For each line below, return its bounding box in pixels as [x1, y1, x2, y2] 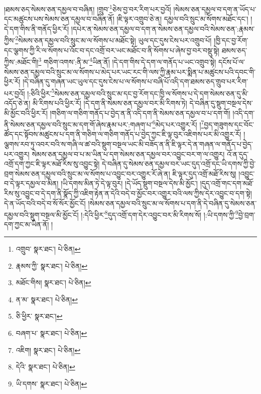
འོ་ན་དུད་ [227, 148, 249, 159]
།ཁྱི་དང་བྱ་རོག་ [214, 35, 248, 46]
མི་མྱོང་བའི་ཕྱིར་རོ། [4, 107, 48, 118]
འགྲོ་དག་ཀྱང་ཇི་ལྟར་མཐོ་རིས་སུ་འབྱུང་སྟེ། [4, 158, 100, 169]
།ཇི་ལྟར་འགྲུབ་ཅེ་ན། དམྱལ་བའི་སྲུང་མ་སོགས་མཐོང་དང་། [116, 14, 248, 24]
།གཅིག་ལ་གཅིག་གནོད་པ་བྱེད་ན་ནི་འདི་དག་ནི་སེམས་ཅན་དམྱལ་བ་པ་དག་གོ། [50, 107, 230, 118]
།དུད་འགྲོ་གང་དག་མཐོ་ [200, 178, 254, 188]
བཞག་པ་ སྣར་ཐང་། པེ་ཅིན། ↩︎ [16, 327, 87, 338]
